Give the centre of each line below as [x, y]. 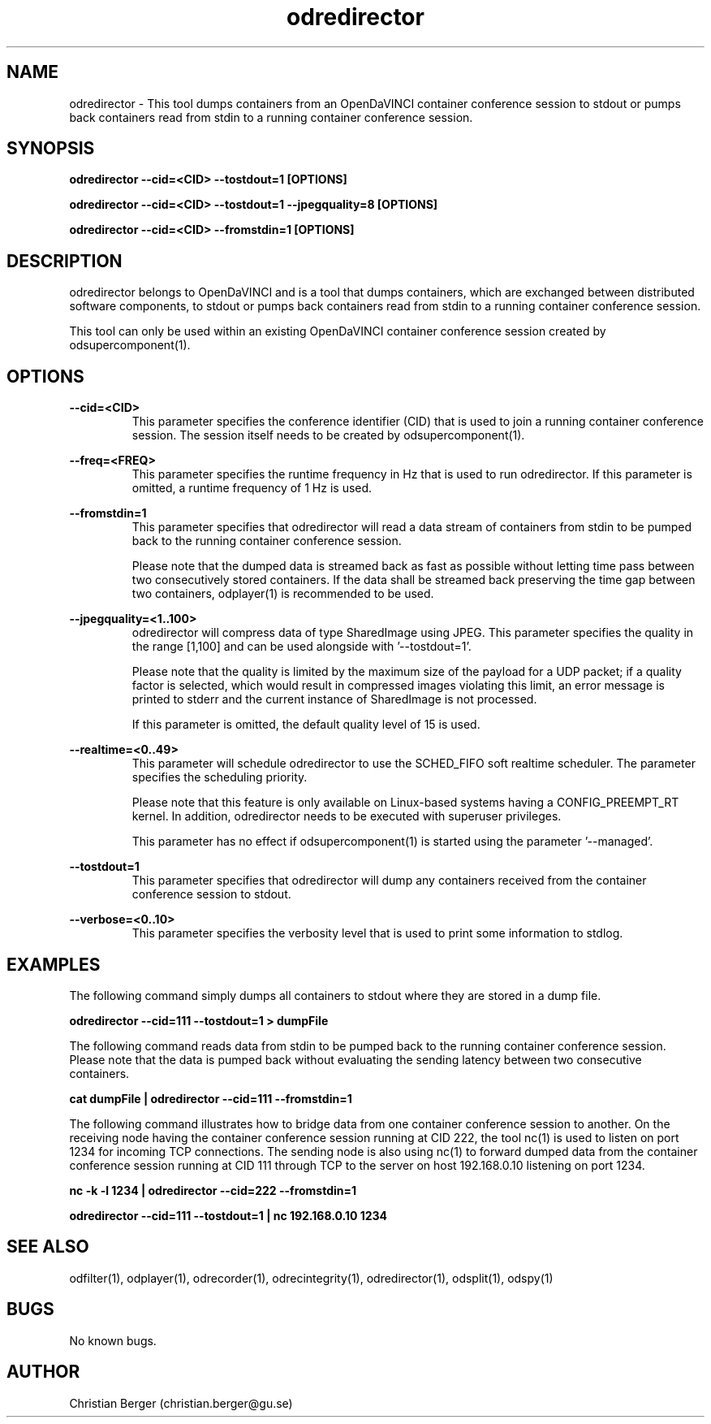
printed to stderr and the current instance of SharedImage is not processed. [334, 699]
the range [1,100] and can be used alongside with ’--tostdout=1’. [302, 647]
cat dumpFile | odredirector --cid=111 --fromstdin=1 [211, 1098]
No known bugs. [113, 1340]
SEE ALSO [48, 1247]
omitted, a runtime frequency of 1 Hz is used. [252, 488]
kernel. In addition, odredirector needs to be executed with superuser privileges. [347, 816]
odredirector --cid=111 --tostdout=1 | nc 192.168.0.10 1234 [228, 1215]
